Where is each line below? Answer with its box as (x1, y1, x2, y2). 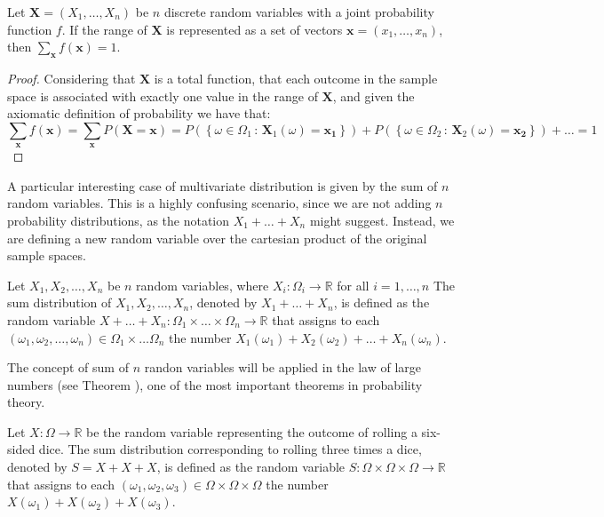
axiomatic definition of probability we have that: (7, 104, 271, 123)
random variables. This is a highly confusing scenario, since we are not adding (7, 194, 432, 212)
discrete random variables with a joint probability (163, 3, 434, 20)
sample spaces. (7, 246, 86, 265)
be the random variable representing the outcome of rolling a (86, 422, 417, 441)
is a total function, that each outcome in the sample (154, 68, 438, 87)
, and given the (332, 86, 415, 105)
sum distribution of (7, 293, 112, 312)
